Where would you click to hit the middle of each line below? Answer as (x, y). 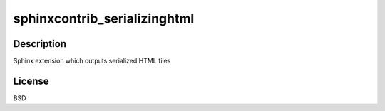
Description (40, 44)
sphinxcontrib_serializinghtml (104, 18)
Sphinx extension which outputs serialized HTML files (92, 61)
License (31, 81)
